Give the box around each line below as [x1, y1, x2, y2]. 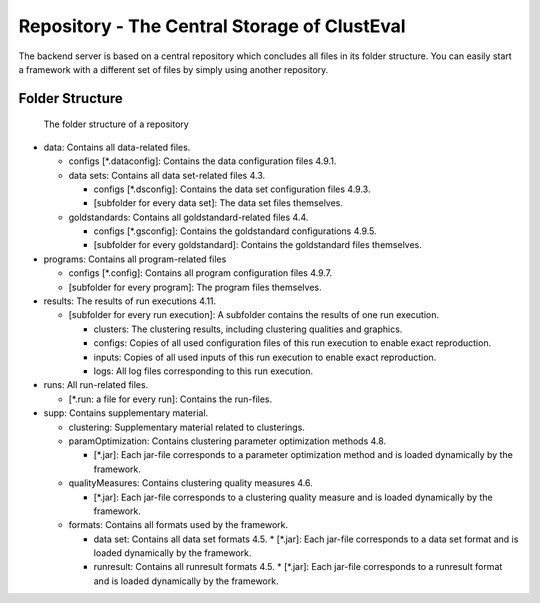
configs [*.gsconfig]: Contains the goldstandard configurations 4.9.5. [93, 225, 377, 237]
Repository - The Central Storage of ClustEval [18, 15, 406, 37]
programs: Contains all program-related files [43, 253, 227, 265]
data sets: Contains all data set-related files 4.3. [68, 169, 266, 181]
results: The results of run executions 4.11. [43, 295, 217, 307]
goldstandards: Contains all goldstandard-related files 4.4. [68, 211, 309, 223]
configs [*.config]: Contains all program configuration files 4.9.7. [68, 267, 333, 279]
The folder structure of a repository [43, 118, 189, 130]
